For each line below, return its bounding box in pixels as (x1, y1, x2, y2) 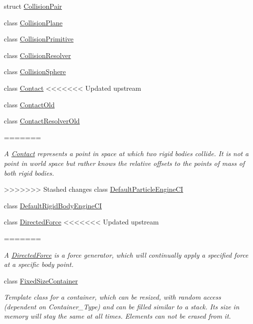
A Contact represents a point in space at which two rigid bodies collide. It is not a (4, 148, 249, 159)
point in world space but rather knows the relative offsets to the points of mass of (4, 158, 245, 168)
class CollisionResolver (4, 50, 71, 60)
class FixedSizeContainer (4, 275, 78, 285)
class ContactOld (4, 99, 55, 109)
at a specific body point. (4, 259, 74, 269)
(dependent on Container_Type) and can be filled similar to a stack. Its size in (4, 301, 239, 311)
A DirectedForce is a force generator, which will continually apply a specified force (4, 249, 249, 260)
